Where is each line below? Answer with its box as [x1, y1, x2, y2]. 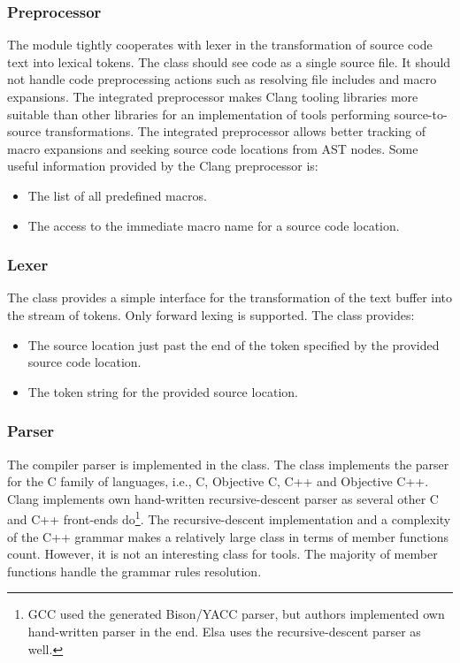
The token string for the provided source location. [27, 382, 299, 400]
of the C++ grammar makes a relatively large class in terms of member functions [7, 527, 449, 545]
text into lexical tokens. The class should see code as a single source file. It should [7, 52, 451, 71]
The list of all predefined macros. [27, 186, 207, 204]
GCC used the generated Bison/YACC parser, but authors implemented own [27, 605, 445, 623]
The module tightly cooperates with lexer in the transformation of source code [7, 35, 433, 54]
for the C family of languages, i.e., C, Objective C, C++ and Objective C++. [7, 472, 429, 491]
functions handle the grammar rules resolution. [7, 561, 262, 580]
